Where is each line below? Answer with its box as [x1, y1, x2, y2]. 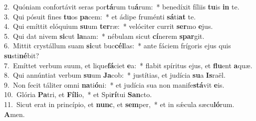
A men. [4, 109, 25, 119]
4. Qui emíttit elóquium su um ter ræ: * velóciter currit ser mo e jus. [4, 21, 213, 31]
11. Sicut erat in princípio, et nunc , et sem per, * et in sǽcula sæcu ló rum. [4, 99, 235, 109]
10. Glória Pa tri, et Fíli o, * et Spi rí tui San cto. [4, 89, 152, 100]
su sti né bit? [4, 50, 39, 60]
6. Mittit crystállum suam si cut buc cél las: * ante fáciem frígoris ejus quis [4, 40, 231, 51]
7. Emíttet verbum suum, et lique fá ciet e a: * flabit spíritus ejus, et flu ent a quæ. [4, 60, 253, 70]
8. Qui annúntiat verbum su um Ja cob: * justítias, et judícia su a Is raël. [4, 70, 226, 80]
